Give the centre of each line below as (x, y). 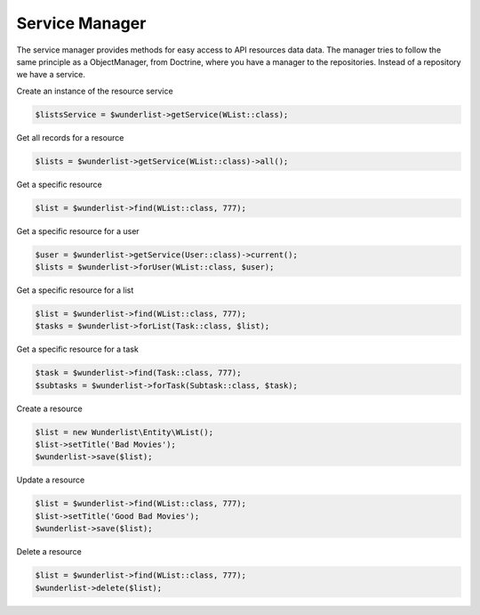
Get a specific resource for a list (75, 290)
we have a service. (51, 75)
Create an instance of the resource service (95, 91)
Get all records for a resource (70, 137)
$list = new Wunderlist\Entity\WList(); (124, 432)
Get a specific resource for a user (78, 231)
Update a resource (51, 480)
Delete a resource (49, 552)
